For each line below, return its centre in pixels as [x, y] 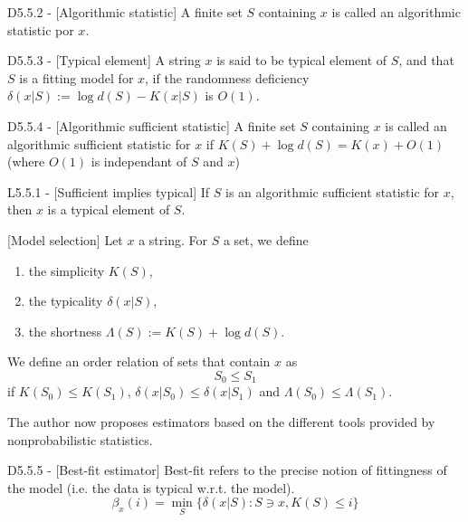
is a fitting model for [76, 77]
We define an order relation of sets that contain [139, 361]
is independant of [139, 161]
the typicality [66, 301]
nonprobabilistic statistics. [80, 439]
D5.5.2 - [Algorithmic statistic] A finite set [125, 12]
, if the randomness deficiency [227, 77]
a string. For [173, 239]
